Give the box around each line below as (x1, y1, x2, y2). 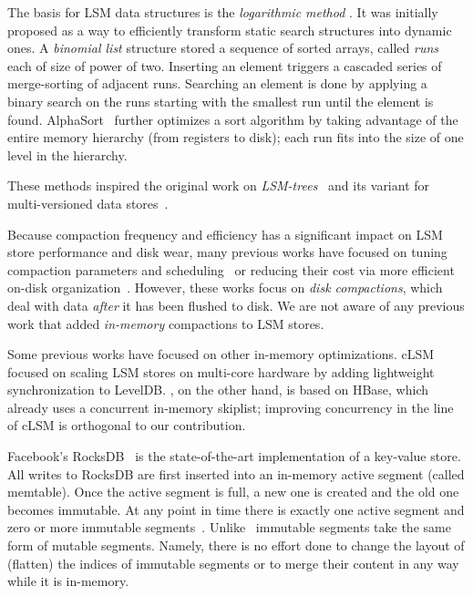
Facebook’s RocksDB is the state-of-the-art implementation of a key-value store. (7, 447, 461, 466)
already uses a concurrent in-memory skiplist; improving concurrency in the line (7, 397, 454, 416)
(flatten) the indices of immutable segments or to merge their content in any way (7, 553, 459, 572)
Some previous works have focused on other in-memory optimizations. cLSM (7, 344, 435, 364)
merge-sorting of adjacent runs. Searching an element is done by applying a (7, 74, 427, 93)
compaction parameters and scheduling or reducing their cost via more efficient (7, 260, 455, 279)
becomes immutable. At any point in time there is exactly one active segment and (7, 499, 465, 519)
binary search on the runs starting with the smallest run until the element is (7, 91, 434, 110)
